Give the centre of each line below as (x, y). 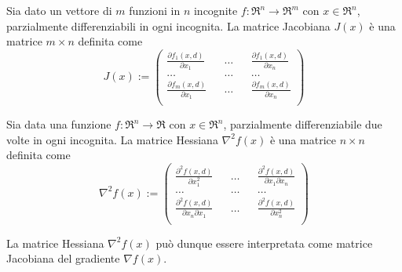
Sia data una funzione (59, 124)
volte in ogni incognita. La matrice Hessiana (112, 139)
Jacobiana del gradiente (63, 258)
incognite (216, 10)
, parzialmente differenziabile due (303, 124)
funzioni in (155, 10)
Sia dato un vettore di (59, 10)
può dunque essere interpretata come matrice (264, 243)
